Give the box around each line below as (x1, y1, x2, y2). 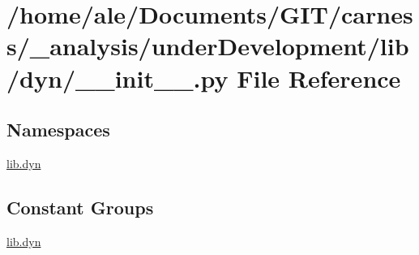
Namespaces (6, 117, 110, 142)
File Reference (237, 61, 401, 94)
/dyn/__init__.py (6, 61, 229, 94)
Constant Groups (6, 194, 154, 219)
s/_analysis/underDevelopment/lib (6, 29, 409, 63)
